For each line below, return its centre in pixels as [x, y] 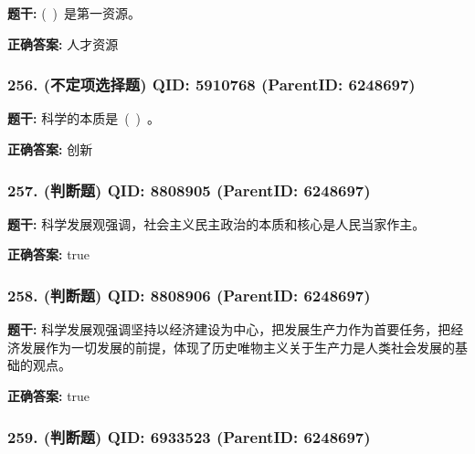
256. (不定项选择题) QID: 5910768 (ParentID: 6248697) [211, 84]
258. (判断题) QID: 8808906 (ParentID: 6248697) [189, 295]
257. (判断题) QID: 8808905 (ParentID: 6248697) [189, 190]
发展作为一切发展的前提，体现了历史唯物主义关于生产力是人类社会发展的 [237, 347]
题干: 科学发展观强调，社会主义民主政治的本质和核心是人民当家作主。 [216, 223]
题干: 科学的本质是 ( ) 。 [84, 118]
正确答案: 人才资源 [63, 43]
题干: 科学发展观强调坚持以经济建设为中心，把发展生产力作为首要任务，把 [229, 329]
